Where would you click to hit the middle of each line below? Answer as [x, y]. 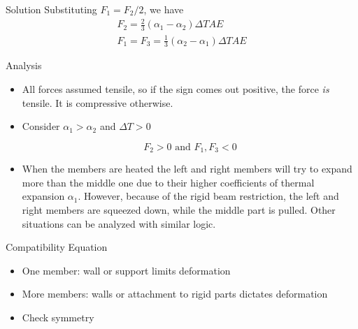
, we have [164, 9]
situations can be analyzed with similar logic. [119, 223]
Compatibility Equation [57, 247]
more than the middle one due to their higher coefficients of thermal [168, 182]
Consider [41, 126]
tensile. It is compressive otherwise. [98, 102]
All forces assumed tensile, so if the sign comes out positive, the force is [176, 88]
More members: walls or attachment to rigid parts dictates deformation [175, 294]
